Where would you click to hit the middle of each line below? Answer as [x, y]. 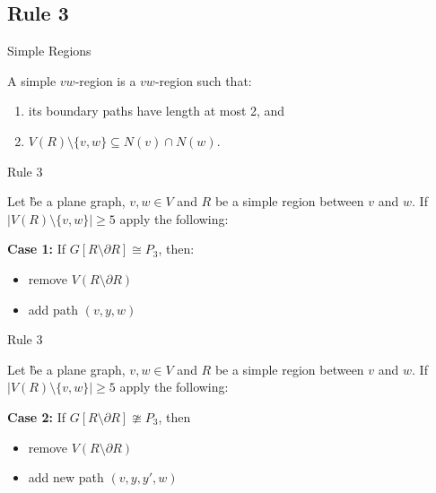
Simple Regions [49, 51]
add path [53, 309]
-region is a [105, 80]
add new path [66, 477]
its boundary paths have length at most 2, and [157, 111]
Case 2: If [37, 416]
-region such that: [203, 80]
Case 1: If [37, 249]
